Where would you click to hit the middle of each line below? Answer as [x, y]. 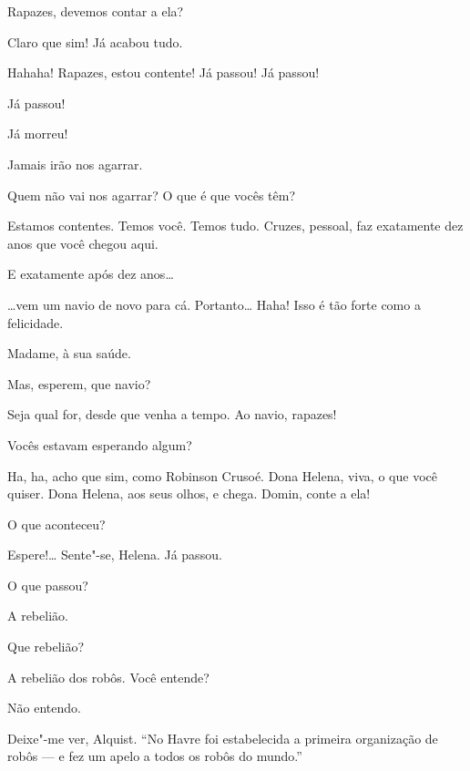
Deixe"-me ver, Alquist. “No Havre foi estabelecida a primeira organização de [223, 738]
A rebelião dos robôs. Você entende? [108, 677]
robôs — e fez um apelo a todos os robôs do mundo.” [155, 756]
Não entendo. [44, 708]
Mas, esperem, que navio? [79, 383]
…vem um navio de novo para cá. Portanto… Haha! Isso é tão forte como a [214, 304]
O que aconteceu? [56, 524]
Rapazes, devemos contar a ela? [96, 11]
